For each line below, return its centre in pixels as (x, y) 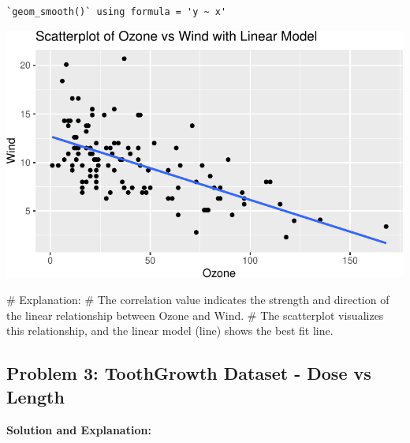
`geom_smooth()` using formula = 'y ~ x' (117, 12)
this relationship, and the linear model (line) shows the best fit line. (170, 330)
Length (35, 396)
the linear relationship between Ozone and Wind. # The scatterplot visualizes (195, 315)
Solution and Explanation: (79, 429)
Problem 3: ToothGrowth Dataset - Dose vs (189, 373)
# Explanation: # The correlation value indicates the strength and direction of (198, 300)
